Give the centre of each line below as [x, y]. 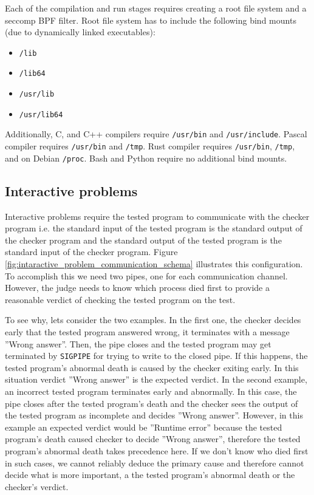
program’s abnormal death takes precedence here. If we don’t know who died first [157, 450]
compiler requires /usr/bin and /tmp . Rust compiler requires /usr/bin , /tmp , [150, 146]
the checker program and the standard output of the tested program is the [143, 240]
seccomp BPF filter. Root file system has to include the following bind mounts [151, 20]
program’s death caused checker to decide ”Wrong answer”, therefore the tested [153, 439]
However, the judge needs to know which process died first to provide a [137, 288]
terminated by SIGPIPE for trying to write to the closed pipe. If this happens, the [156, 356]
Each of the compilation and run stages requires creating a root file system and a [156, 8]
